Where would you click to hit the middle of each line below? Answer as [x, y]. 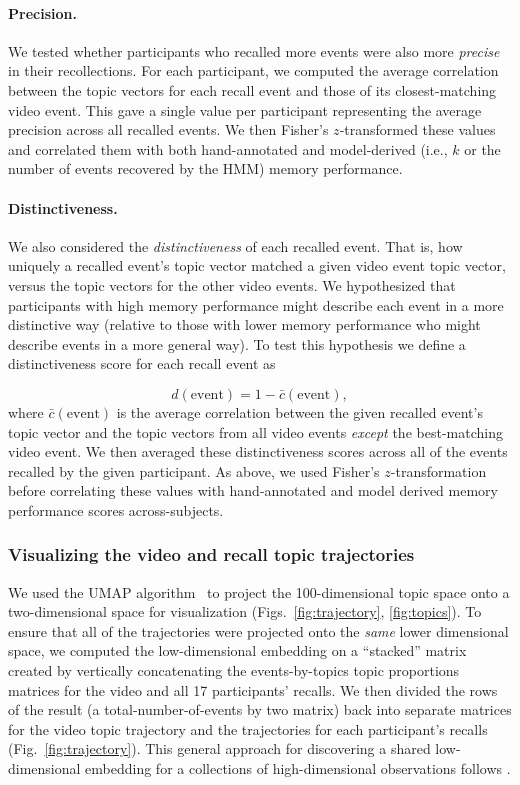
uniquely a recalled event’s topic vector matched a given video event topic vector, [257, 265]
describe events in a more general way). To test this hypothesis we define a [237, 343]
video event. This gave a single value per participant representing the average [245, 109]
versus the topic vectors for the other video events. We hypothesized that [232, 284]
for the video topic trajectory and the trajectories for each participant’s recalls [248, 728]
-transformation [438, 470]
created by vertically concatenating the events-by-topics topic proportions [234, 670]
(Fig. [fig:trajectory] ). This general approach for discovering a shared [219, 748]
